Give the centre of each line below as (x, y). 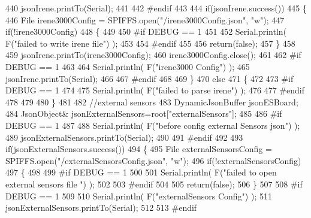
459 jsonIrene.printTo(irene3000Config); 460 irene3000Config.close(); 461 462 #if (153, 55)
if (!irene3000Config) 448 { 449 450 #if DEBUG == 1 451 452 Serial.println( (146, 31)
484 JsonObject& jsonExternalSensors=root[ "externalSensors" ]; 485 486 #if (144, 113)
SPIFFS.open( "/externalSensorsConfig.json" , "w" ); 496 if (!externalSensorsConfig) (153, 160)
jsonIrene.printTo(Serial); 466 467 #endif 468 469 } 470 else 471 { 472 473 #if (150, 78)
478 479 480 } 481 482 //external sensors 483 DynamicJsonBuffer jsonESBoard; (152, 102)
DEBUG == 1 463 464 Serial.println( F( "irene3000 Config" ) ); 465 (128, 66)
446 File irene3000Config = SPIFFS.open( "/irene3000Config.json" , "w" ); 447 (145, 19)
